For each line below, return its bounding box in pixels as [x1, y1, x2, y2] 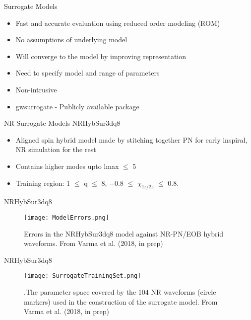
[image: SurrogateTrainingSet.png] [24, 272, 141, 280]
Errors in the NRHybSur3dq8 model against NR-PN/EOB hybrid [24, 228, 224, 239]
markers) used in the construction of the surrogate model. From [24, 296, 218, 307]
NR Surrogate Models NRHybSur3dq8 [4, 118, 121, 128]
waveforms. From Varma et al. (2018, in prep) [24, 238, 163, 248]
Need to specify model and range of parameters [15, 68, 160, 78]
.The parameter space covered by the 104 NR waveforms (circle [24, 287, 216, 297]
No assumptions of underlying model [15, 34, 127, 45]
